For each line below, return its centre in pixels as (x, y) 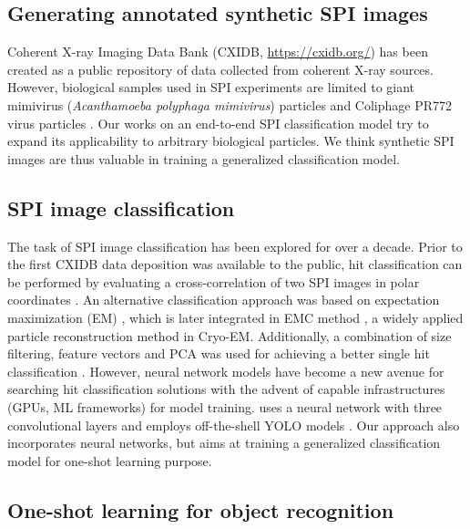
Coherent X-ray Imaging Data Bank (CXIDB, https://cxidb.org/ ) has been (218, 52)
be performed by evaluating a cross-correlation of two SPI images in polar (214, 281)
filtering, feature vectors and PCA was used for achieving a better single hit (219, 353)
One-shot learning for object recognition (201, 509)
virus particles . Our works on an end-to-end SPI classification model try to (218, 123)
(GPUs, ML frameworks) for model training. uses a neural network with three (225, 406)
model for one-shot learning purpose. (110, 460)
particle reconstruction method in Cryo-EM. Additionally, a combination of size (230, 335)
